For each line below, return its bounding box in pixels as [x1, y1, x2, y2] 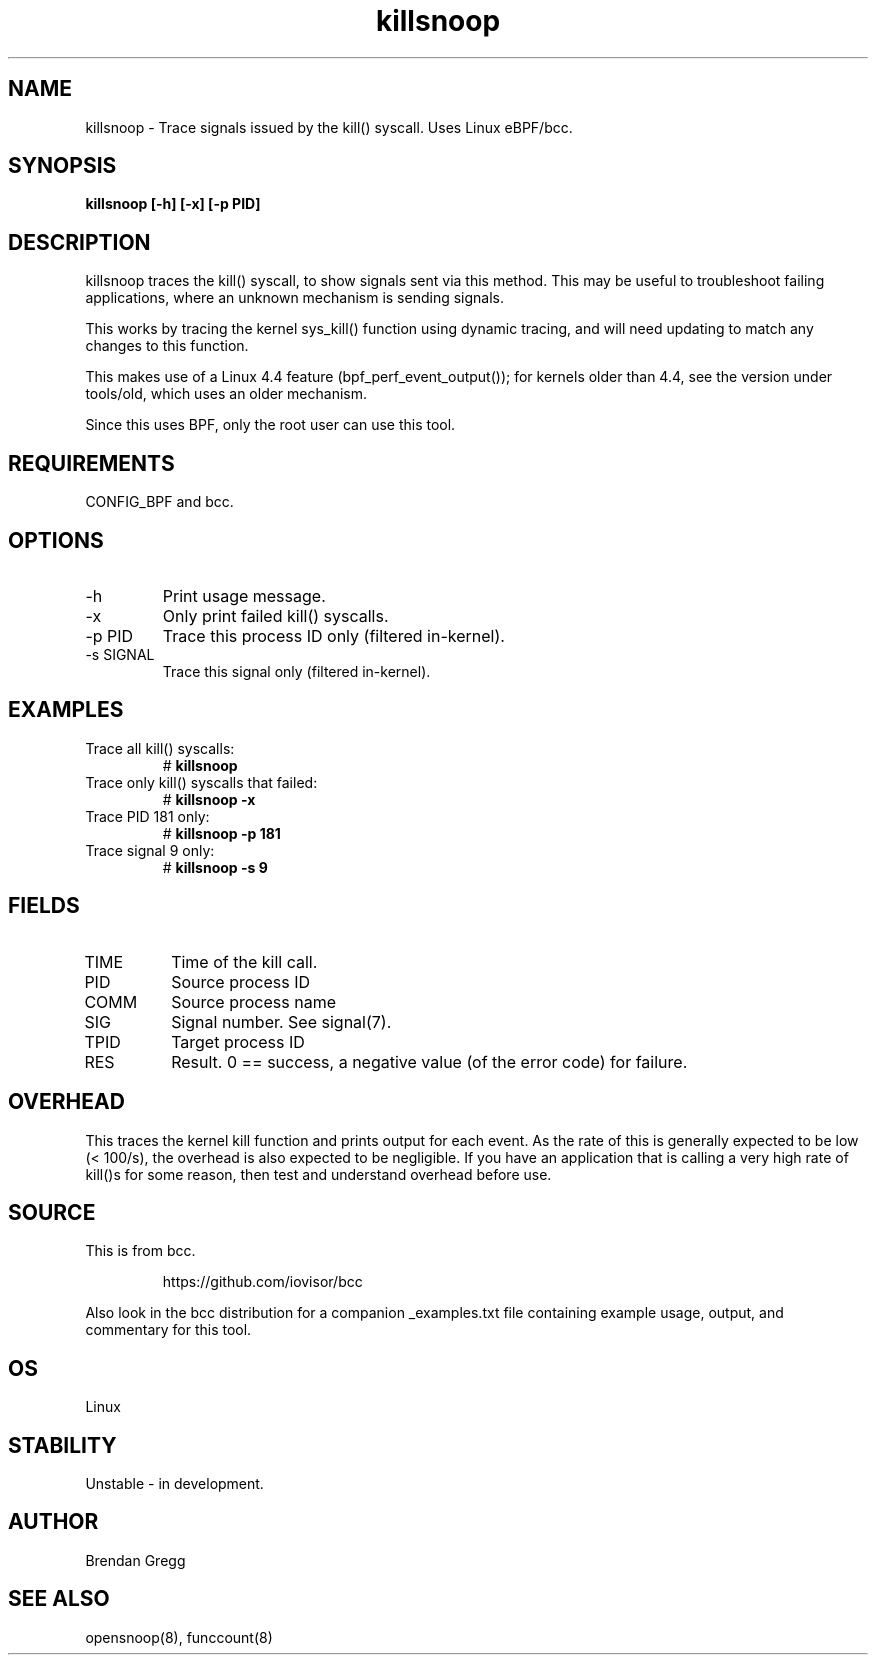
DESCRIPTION [8, 229, 151, 255]
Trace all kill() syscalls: [85, 739, 235, 757]
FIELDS [8, 893, 80, 919]
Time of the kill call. [171, 951, 318, 972]
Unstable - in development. [85, 1475, 264, 1493]
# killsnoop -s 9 [162, 858, 268, 876]
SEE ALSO [8, 1586, 110, 1612]
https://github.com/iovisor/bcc [162, 1273, 363, 1291]
